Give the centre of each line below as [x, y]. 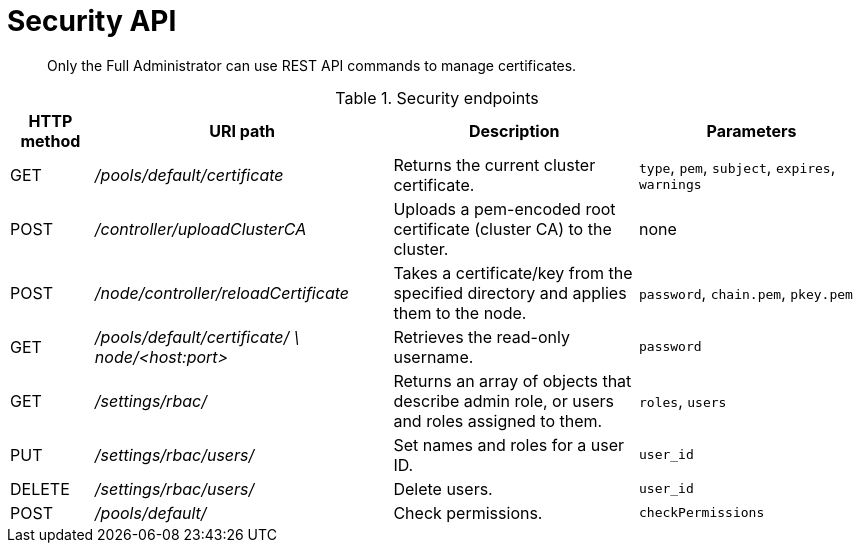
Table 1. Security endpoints [437, 97]
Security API [92, 21]
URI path [242, 130]
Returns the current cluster [494, 164]
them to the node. [460, 312]
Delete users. [443, 488]
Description [514, 130]
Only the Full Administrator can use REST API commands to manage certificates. [312, 65]
